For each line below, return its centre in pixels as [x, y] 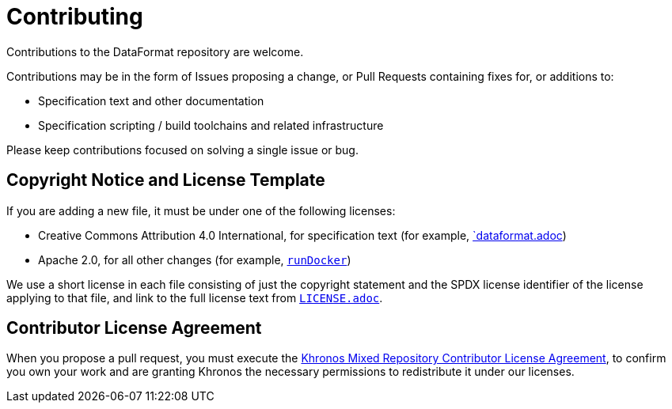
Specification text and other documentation [151, 100]
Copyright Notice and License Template [166, 180]
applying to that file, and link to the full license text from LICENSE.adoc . [195, 297]
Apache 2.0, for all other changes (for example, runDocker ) [195, 259]
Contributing [75, 17]
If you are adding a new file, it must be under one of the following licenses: [201, 210]
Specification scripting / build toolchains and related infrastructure [211, 125]
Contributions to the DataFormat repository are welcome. [155, 51]
